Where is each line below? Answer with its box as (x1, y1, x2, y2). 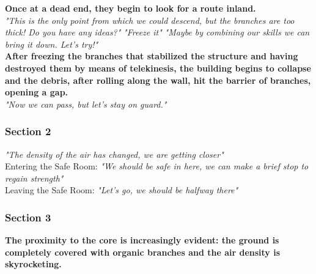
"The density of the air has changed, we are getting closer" (5, 147, 224, 160)
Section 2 (5, 124, 51, 139)
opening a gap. (5, 86, 68, 98)
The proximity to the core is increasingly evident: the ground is (5, 234, 279, 246)
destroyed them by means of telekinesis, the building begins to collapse (5, 61, 311, 74)
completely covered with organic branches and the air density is (5, 245, 281, 258)
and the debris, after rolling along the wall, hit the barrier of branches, (5, 73, 311, 86)
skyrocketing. (5, 257, 62, 270)
